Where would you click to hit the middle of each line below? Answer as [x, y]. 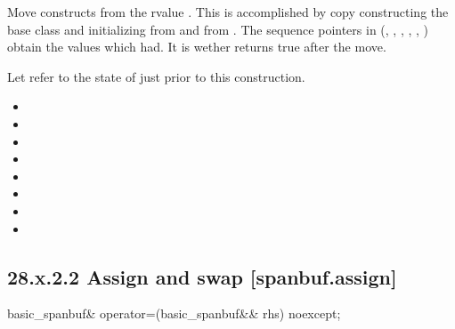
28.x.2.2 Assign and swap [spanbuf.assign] [202, 276]
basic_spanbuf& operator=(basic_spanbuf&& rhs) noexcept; [174, 313]
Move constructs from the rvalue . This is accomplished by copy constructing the [228, 12]
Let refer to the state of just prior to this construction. [156, 76]
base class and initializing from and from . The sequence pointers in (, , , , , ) [218, 29]
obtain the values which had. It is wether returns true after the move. [197, 47]
